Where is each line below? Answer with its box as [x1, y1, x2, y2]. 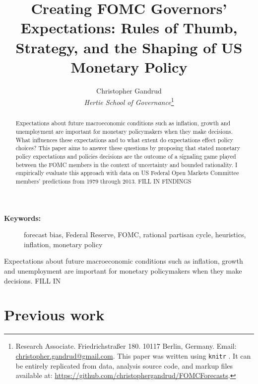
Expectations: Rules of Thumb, [20, 17, 238, 38]
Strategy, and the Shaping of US [15, 37, 243, 57]
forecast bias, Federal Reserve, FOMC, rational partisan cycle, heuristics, [24, 229, 246, 240]
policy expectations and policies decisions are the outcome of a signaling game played [15, 152, 236, 160]
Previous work [4, 304, 105, 325]
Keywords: [4, 212, 41, 223]
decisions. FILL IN [4, 275, 61, 286]
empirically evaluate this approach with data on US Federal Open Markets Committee [15, 169, 239, 177]
